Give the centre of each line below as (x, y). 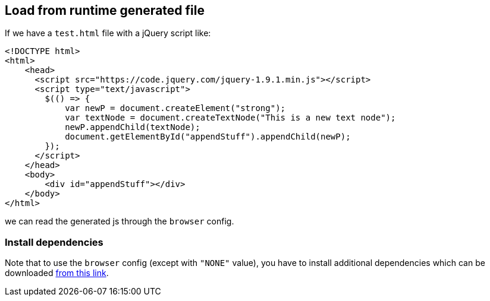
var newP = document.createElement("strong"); (175, 108)
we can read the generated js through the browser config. (120, 221)
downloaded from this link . (57, 273)
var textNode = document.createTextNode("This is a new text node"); (230, 118)
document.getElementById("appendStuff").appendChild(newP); (208, 137)
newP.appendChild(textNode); (133, 127)
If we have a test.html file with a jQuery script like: (108, 33)
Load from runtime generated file (105, 10)
